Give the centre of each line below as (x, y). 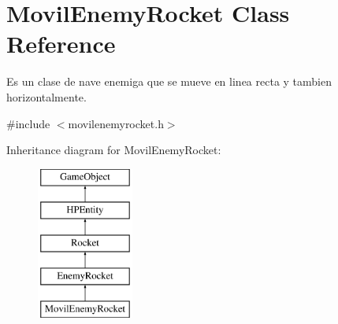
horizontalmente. (46, 96)
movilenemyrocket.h (116, 123)
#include (28, 123)
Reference (61, 44)
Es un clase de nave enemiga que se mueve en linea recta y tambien (169, 81)
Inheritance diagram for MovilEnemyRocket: (114, 150)
